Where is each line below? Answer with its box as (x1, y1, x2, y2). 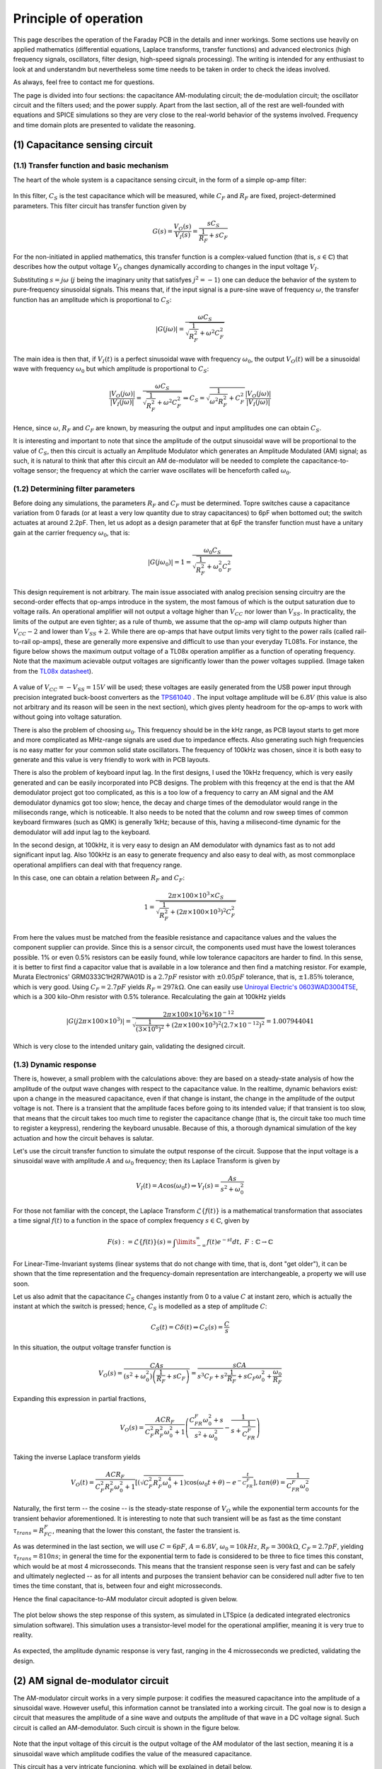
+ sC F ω (237, 1372, 262, 1382)
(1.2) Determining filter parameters (13, 484, 136, 494)
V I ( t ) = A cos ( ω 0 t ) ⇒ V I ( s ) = (135, 1182, 220, 1192)
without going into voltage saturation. (13, 713, 122, 721)
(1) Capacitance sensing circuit (13, 139, 154, 151)
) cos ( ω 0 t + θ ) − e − (183, 1477, 242, 1489)
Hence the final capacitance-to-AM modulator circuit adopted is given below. (13, 1594, 238, 1603)
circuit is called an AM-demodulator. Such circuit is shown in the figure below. (13, 1723, 241, 1731)
